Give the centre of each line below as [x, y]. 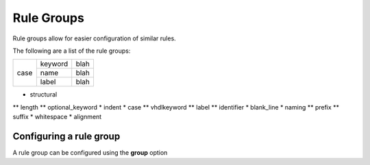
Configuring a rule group [66, 136]
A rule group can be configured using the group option [90, 153]
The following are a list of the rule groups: [72, 51]
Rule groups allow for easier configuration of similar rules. [94, 38]
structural [44, 94]
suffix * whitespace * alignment [57, 117]
